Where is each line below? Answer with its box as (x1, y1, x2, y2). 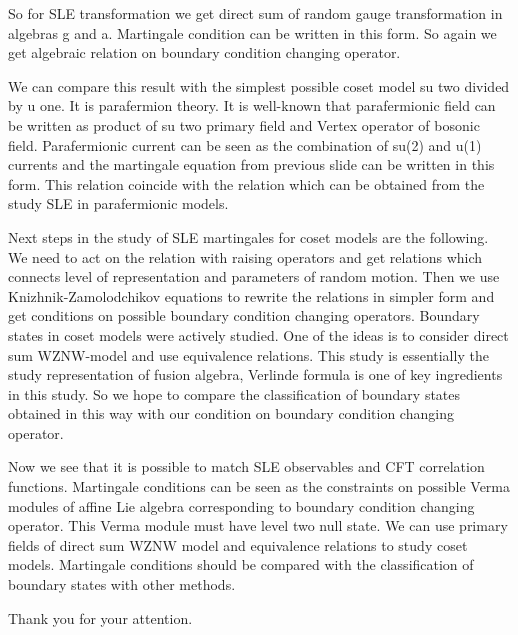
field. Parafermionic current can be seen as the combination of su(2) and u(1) (8, 134, 482, 155)
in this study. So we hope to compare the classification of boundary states (8, 383, 461, 404)
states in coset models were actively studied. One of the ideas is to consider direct (8, 324, 509, 345)
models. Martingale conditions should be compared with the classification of (8, 554, 474, 575)
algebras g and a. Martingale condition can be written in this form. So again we (8, 22, 497, 43)
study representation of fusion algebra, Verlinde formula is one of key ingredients (8, 364, 503, 385)
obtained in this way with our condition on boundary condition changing (8, 403, 454, 424)
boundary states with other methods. (8, 574, 236, 595)
